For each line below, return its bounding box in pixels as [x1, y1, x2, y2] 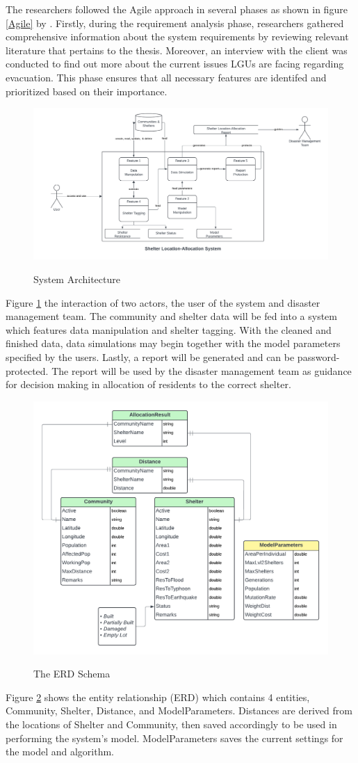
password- [297, 349, 340, 364]
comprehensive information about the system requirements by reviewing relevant [6, 29, 349, 44]
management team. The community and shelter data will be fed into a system [6, 309, 337, 323]
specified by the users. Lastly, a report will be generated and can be [6, 349, 295, 364]
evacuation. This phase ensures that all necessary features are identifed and [6, 70, 327, 84]
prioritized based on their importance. [6, 83, 168, 98]
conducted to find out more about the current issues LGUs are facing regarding [6, 56, 344, 71]
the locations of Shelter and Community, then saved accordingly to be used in [6, 717, 337, 732]
